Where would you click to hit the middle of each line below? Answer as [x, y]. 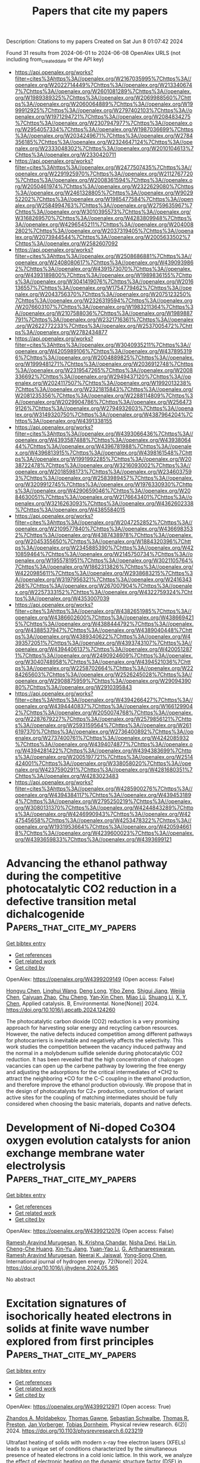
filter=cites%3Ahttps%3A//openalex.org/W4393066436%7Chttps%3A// [104, 433]
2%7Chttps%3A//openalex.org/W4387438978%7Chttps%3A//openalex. [104, 535]
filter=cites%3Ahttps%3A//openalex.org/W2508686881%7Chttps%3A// [103, 256]
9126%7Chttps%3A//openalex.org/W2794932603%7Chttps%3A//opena [104, 408]
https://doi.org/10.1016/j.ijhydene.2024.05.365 [62, 1268]
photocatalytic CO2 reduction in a [91, 889]
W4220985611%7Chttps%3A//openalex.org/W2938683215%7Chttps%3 [104, 573]
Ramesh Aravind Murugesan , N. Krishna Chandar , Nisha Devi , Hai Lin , [91, 1242]
